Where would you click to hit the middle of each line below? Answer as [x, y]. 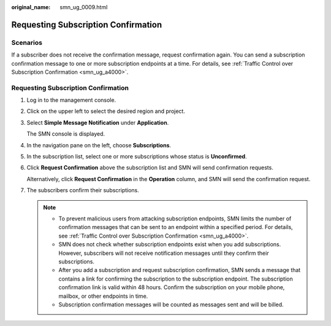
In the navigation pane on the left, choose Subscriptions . [99, 145]
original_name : [31, 7]
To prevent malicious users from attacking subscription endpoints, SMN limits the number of [175, 219]
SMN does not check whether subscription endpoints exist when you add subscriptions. [170, 244]
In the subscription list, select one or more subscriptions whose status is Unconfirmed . [137, 157]
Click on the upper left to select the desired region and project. [106, 111]
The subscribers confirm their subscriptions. [83, 190]
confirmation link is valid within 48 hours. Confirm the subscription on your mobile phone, [172, 287]
